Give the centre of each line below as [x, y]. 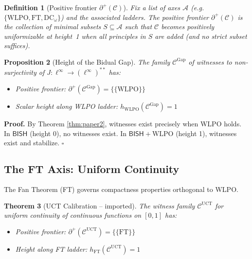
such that [138, 26]
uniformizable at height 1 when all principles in [75, 36]
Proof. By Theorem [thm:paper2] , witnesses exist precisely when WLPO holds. [123, 124]
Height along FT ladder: [51, 249]
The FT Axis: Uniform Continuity [92, 169]
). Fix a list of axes [152, 7]
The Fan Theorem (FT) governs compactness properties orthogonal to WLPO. [121, 189]
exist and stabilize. [32, 143]
